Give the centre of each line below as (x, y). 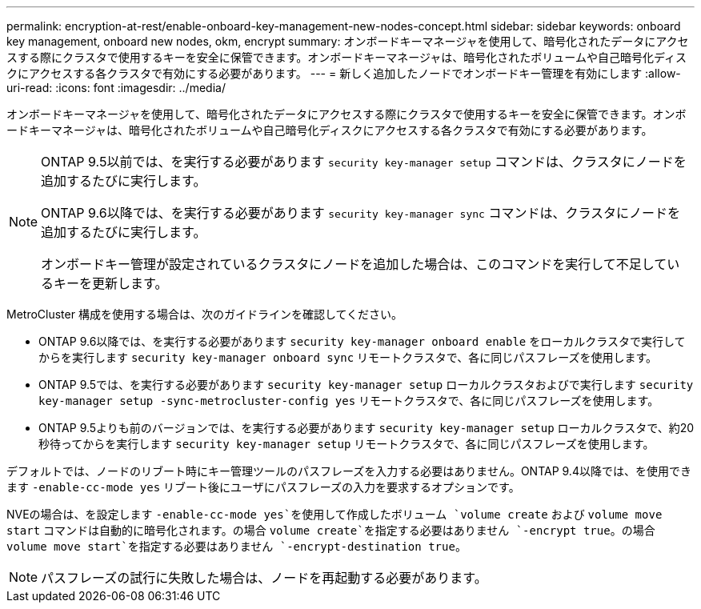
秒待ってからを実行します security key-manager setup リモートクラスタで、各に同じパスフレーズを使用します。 (346, 444)
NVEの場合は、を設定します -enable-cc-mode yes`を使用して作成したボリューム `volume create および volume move (334, 514)
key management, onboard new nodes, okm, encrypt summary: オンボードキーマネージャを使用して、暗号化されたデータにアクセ (348, 41)
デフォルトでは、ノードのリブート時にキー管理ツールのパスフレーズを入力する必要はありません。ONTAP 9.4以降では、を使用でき (349, 471)
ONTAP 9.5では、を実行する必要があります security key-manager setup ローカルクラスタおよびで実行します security (366, 385)
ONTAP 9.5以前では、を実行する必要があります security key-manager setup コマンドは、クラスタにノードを (364, 162)
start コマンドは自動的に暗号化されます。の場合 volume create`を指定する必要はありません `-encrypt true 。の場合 (331, 530)
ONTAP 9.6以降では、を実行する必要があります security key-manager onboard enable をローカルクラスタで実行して (362, 341)
